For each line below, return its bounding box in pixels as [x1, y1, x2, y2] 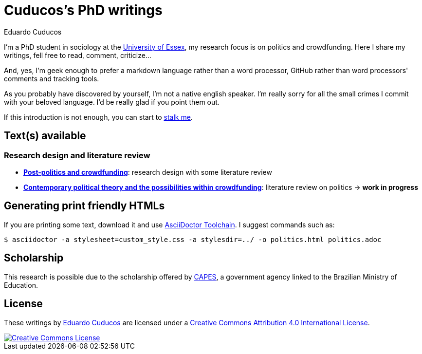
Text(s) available [4, 130, 86, 142]
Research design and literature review [4, 150, 150, 160]
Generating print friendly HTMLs [4, 200, 165, 212]
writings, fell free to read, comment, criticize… [4, 51, 151, 59]
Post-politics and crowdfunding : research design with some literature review [23, 168, 272, 176]
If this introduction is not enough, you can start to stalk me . [4, 112, 193, 121]
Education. [4, 280, 38, 289]
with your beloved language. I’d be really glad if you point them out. [4, 97, 220, 106]
